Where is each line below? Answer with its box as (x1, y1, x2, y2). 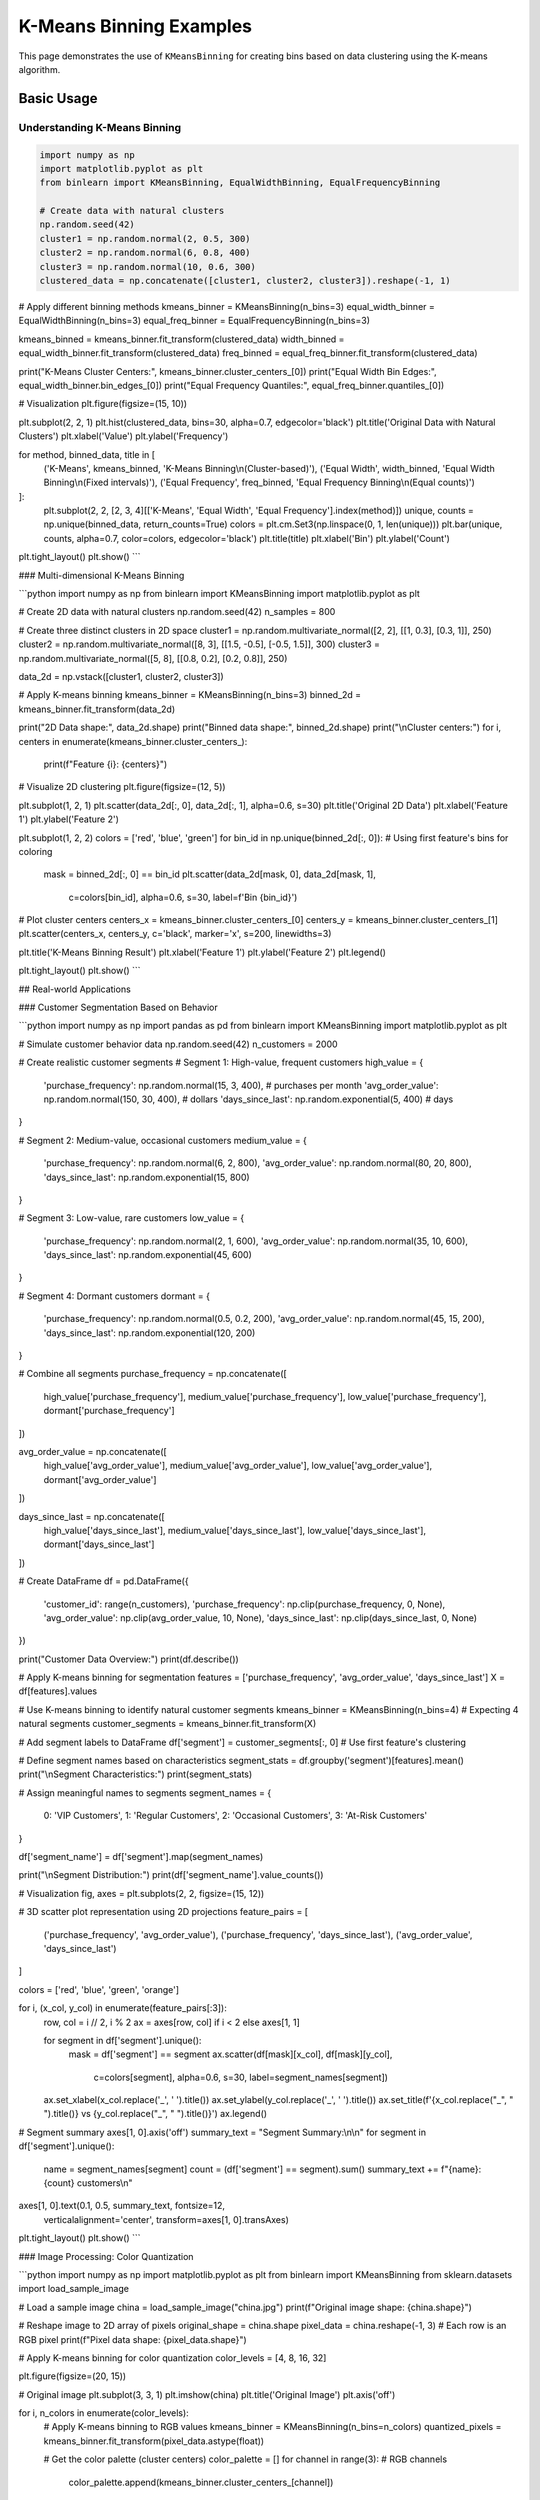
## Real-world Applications (18, 983, 132, 995)
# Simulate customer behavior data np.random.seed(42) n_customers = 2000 (18, 1038, 339, 1050)
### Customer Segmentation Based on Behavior (18, 1001, 219, 1014)
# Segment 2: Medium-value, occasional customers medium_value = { (18, 1134, 307, 1146)
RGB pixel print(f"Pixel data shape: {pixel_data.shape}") (18, 2333, 247, 2345)
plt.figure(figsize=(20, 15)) (18, 2370, 127, 2382)
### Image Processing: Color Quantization (18, 2250, 194, 2262)
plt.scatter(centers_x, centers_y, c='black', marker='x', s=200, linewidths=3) (18, 928, 332, 940)
